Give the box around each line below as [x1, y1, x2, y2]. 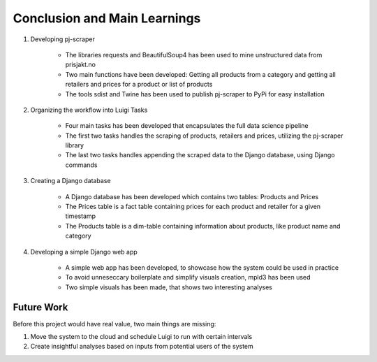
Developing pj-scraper [30, 35, 96, 43]
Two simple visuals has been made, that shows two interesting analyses [65, 283, 272, 291]
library [65, 141, 84, 150]
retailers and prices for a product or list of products [65, 80, 213, 89]
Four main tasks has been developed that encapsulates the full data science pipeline [65, 122, 309, 130]
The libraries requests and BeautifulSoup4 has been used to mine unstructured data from [65, 50, 323, 59]
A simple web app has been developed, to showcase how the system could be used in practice [65, 263, 339, 272]
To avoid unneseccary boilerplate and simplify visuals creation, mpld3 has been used [65, 273, 311, 282]
